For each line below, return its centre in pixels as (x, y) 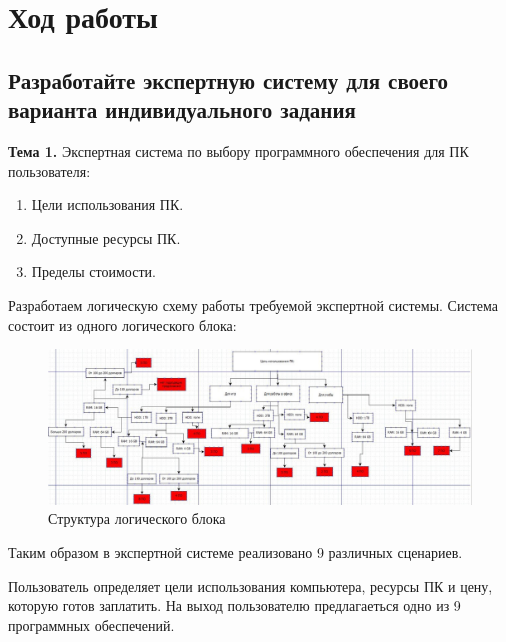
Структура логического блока (137, 518)
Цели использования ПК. (107, 204)
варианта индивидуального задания (182, 109)
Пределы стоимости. (93, 271)
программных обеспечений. (91, 624)
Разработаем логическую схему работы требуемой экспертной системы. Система (253, 304)
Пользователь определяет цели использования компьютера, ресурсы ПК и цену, (250, 585)
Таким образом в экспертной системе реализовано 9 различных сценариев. (235, 552)
